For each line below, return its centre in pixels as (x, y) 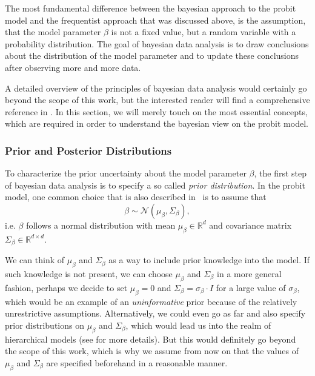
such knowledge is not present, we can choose (89, 273)
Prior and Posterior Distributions (88, 150)
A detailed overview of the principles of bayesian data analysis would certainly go (156, 88)
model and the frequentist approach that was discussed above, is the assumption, (155, 20)
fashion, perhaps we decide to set (66, 287)
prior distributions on (45, 325)
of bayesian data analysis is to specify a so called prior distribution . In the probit (155, 185)
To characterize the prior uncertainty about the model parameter (126, 173)
